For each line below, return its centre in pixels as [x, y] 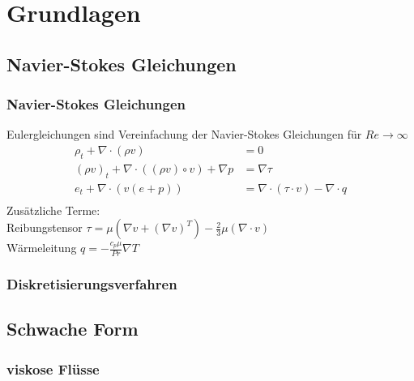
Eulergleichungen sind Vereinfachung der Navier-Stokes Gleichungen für [184, 134]
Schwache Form [73, 329]
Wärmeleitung [42, 248]
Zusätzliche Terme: [53, 210]
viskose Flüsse [53, 368]
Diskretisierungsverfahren [92, 284]
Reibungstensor [45, 227]
